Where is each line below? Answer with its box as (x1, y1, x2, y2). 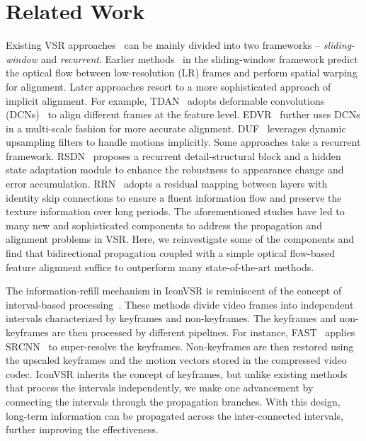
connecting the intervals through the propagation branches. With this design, (6, 394, 341, 408)
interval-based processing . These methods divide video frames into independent (6, 297, 354, 311)
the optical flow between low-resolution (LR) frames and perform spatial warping (6, 65, 358, 80)
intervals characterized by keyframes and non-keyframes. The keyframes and (6, 311, 336, 326)
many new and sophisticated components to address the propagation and (6, 217, 322, 232)
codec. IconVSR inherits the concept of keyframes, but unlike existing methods (6, 366, 348, 381)
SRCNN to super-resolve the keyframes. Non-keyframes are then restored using (6, 338, 354, 353)
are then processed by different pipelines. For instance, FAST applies (52, 325, 355, 339)
